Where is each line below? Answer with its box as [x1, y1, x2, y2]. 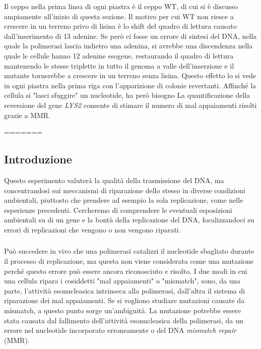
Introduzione [4, 151, 72, 167]
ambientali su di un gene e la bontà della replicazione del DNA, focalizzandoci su [4, 214, 254, 225]
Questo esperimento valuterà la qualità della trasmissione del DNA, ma [4, 174, 224, 185]
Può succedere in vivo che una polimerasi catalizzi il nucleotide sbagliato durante [4, 246, 254, 256]
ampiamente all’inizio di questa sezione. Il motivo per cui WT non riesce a [4, 11, 234, 21]
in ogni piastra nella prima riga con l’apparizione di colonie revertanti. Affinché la [4, 80, 256, 90]
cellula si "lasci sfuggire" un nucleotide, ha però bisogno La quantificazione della [4, 90, 250, 100]
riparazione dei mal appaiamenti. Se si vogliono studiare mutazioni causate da [4, 295, 245, 306]
